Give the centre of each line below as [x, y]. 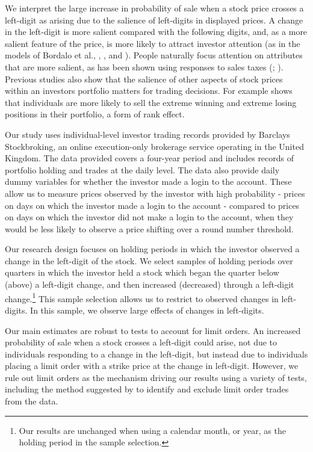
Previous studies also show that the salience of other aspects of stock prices [144, 79]
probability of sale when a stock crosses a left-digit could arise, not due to [141, 342]
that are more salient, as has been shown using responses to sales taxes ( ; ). [144, 67]
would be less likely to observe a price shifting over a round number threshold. [149, 228]
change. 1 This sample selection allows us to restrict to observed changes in [142, 297]
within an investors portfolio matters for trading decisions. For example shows [149, 91]
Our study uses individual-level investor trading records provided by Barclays [147, 134]
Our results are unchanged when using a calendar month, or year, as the [152, 430]
